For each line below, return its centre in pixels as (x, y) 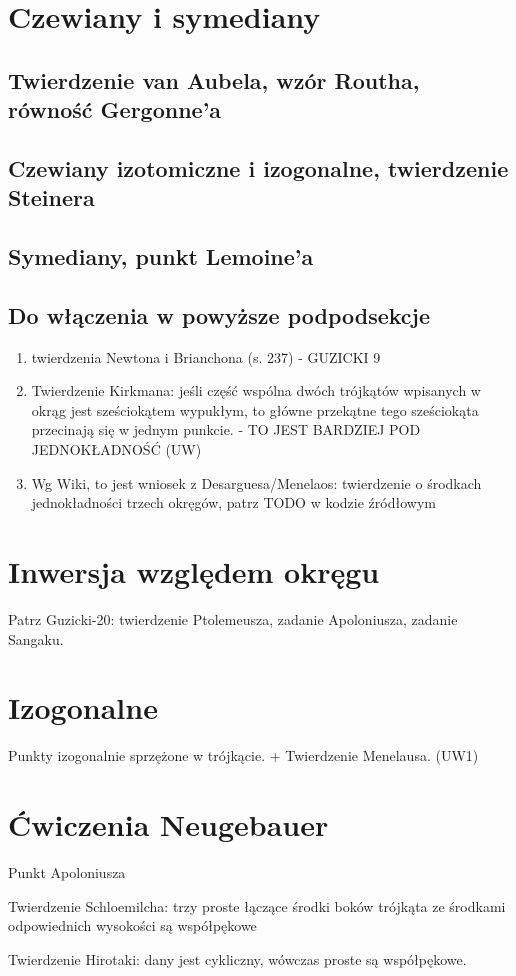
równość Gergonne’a (115, 109)
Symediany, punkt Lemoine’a (161, 256)
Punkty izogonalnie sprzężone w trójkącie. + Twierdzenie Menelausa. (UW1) (243, 755)
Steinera (51, 197)
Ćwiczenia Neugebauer (168, 824)
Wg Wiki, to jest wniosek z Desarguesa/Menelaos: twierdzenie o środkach (256, 482)
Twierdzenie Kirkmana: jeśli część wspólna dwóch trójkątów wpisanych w (256, 390)
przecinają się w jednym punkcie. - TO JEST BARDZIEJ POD (226, 429)
